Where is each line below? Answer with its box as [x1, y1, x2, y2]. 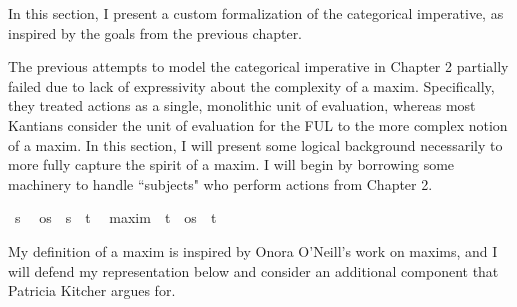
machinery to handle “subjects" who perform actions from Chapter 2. [8, 173, 433, 194]
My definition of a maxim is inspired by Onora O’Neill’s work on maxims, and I [8, 240, 498, 261]
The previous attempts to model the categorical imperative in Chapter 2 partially [8, 56, 509, 77]
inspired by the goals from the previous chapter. [8, 22, 303, 43]
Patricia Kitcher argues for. [8, 280, 176, 301]
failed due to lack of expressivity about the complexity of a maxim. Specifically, [8, 75, 495, 96]
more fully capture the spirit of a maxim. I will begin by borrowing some [8, 154, 455, 175]
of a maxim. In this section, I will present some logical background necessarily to [8, 134, 503, 155]
